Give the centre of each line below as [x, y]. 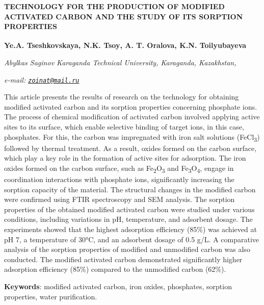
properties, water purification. [51, 296]
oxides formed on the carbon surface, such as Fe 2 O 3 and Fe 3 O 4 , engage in [119, 168]
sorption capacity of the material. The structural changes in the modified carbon [130, 189]
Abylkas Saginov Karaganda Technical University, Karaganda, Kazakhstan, [120, 62]
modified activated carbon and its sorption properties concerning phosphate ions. [131, 106]
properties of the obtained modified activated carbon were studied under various [129, 209]
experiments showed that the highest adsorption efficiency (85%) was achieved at [130, 229]
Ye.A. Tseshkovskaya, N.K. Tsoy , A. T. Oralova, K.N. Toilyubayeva [125, 45]
